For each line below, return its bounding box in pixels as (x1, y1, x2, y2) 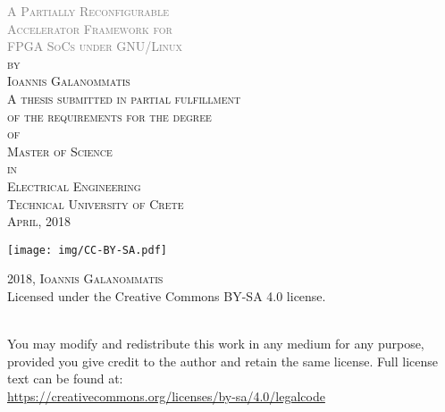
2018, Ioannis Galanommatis (7, 269, 164, 288)
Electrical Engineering (7, 176, 141, 195)
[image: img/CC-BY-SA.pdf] (7, 243, 167, 256)
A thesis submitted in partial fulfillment (7, 88, 241, 107)
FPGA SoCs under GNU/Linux (7, 37, 183, 55)
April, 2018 (7, 212, 71, 231)
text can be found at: (7, 369, 123, 388)
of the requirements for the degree (7, 106, 212, 125)
